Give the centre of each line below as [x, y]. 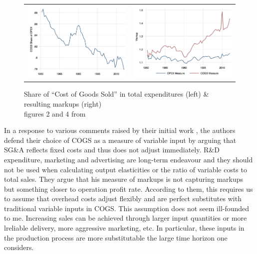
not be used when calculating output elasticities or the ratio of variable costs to [126, 169]
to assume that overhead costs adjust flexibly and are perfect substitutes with [123, 198]
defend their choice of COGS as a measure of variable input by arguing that [120, 140]
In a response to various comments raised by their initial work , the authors [120, 130]
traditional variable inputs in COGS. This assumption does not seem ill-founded [127, 208]
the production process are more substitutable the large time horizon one [116, 237]
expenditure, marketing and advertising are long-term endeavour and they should [128, 159]
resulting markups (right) [63, 103]
